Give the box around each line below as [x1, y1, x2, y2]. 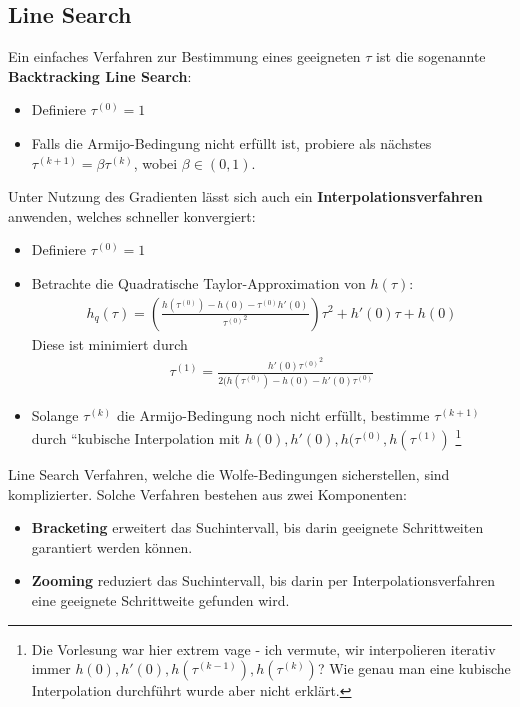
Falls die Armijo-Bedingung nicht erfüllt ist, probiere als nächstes [31, 132, 432, 153]
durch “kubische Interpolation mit [31, 428, 241, 448]
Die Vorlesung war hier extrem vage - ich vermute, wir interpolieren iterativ [31, 638, 496, 659]
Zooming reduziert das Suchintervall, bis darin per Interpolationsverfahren [31, 570, 496, 591]
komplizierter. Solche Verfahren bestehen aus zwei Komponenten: [8, 483, 407, 504]
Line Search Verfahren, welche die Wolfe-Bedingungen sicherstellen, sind [8, 464, 450, 484]
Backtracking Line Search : [8, 65, 192, 86]
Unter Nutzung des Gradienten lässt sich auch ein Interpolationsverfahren [8, 186, 483, 207]
